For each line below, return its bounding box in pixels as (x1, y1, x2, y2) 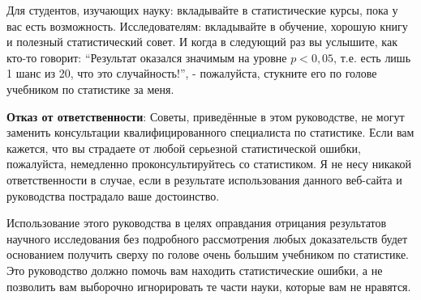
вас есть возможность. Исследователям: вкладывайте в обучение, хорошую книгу (6, 17, 408, 34)
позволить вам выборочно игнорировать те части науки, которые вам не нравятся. (6, 277, 411, 294)
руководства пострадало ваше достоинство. (6, 187, 220, 204)
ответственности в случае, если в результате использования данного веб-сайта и (6, 171, 402, 188)
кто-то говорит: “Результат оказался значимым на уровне (6, 49, 287, 65)
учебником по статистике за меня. (6, 80, 174, 97)
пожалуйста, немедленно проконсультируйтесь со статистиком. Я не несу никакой (6, 155, 412, 172)
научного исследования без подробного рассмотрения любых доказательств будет (6, 230, 408, 247)
